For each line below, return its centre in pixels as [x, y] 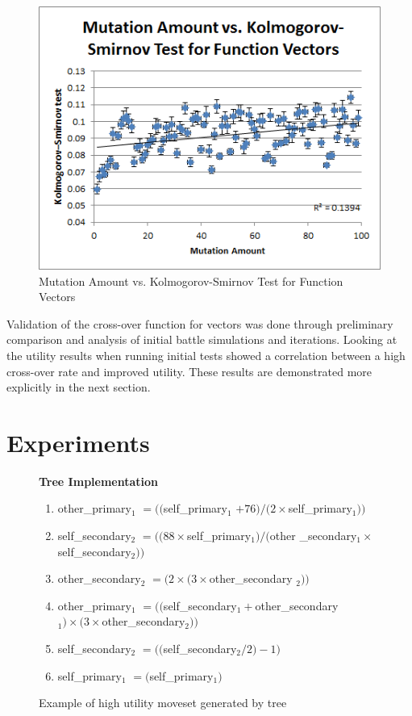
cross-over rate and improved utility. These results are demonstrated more [189, 371]
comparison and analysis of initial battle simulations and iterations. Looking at [202, 339]
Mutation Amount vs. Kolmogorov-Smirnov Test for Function [191, 281]
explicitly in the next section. [79, 387]
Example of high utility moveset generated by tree [163, 703]
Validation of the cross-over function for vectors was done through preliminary [200, 323]
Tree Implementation [99, 481]
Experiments [78, 442]
